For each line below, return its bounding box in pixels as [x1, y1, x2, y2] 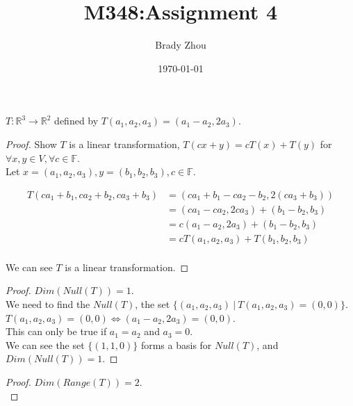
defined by [54, 113, 99, 128]
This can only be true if [6, 324, 107, 339]
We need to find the [6, 297, 90, 311]
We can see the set [6, 337, 85, 352]
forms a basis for [140, 337, 212, 352]
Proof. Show [6, 136, 57, 151]
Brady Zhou [155, 38, 206, 52]
